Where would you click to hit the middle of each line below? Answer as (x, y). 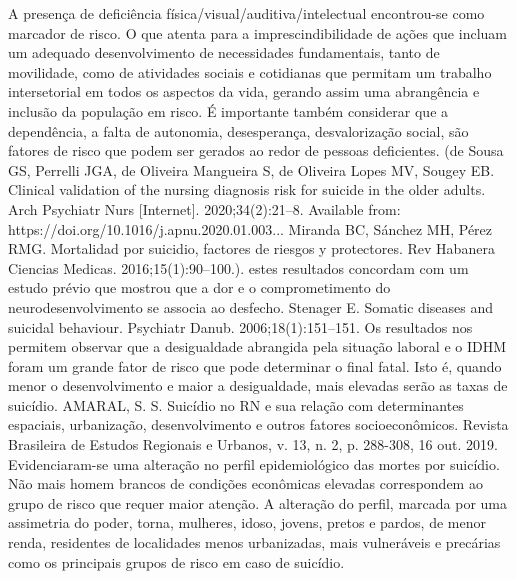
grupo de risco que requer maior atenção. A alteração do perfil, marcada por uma (257, 502)
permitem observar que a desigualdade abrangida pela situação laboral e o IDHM (257, 346)
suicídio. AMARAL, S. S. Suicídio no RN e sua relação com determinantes (236, 404)
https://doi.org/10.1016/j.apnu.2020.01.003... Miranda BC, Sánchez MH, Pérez (250, 228)
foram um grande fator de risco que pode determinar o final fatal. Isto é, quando (255, 365)
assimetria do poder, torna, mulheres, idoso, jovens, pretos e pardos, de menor (247, 522)
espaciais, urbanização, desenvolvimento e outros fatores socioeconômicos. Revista (258, 424)
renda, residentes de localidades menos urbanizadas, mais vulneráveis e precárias (254, 542)
